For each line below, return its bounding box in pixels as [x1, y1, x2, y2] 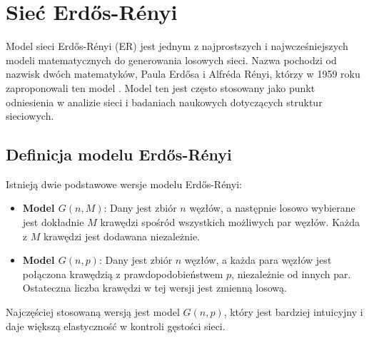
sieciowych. [6, 108, 54, 123]
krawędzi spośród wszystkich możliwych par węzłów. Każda [100, 215, 360, 230]
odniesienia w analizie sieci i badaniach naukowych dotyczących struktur [6, 94, 323, 109]
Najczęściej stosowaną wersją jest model [6, 304, 180, 319]
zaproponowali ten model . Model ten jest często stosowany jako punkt [6, 80, 315, 95]
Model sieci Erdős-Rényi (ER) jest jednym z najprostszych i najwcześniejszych [6, 39, 348, 53]
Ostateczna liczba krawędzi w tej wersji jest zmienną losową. [22, 280, 287, 295]
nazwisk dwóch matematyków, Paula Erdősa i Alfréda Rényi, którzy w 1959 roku [6, 66, 360, 81]
